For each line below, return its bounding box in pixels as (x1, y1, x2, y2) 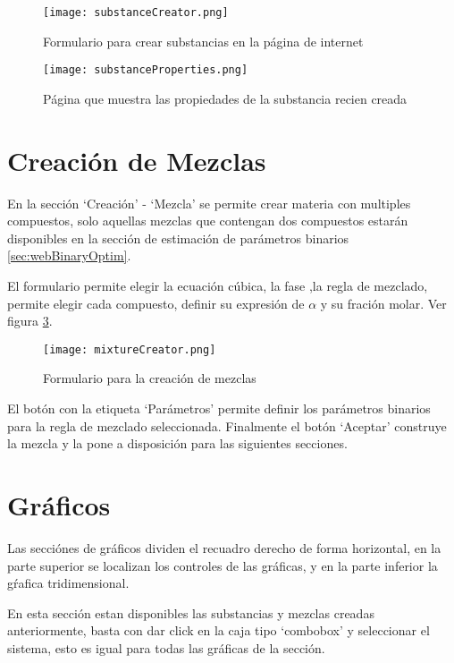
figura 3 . (7, 311, 53, 330)
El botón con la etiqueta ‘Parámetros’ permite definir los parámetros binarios (7, 399, 431, 418)
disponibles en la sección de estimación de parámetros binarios (7, 228, 349, 247)
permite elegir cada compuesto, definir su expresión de (7, 293, 305, 312)
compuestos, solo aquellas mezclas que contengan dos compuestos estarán (7, 211, 408, 230)
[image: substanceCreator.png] (43, 6, 229, 19)
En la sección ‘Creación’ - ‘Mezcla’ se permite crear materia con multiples (7, 193, 411, 212)
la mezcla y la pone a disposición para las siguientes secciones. (7, 434, 348, 453)
